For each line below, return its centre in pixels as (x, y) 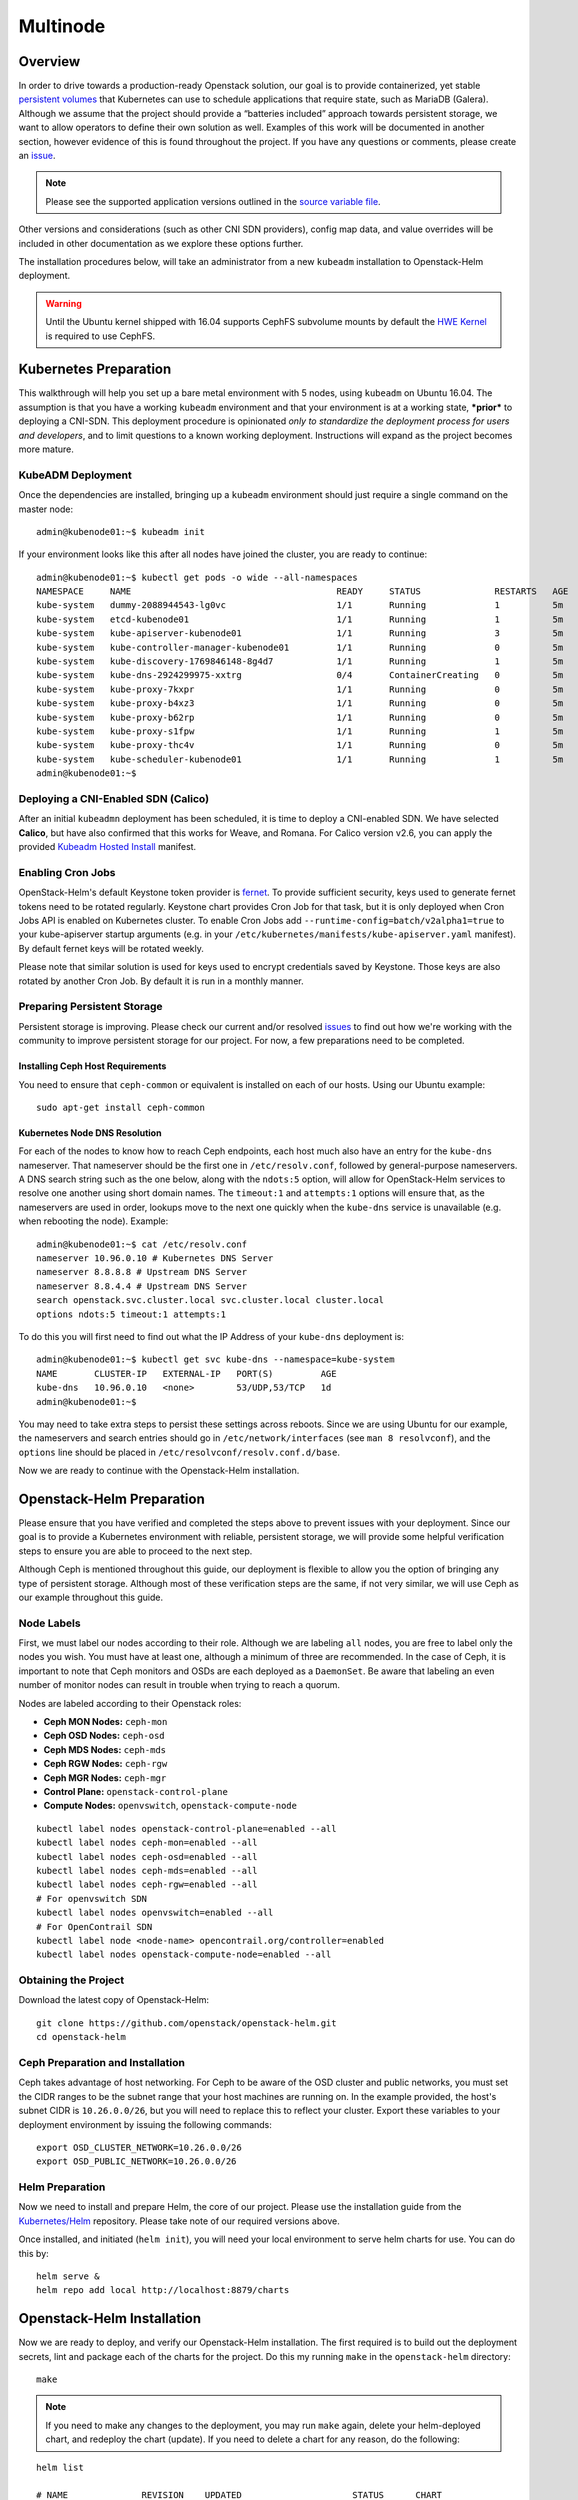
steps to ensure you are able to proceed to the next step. (135, 1551)
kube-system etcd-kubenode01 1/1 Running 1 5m (300, 619)
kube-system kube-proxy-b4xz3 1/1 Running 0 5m (300, 703)
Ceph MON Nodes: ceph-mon (105, 1722)
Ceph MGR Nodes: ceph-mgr (105, 1777)
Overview (49, 61)
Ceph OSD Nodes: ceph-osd (104, 1736)
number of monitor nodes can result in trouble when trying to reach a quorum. (179, 1685)
